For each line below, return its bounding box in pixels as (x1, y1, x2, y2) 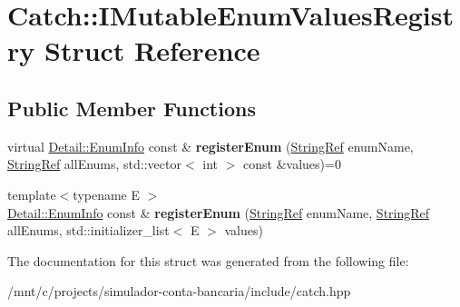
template (7, 184, 56, 203)
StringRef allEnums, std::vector (7, 154, 181, 173)
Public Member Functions (7, 94, 256, 122)
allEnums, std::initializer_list (7, 221, 170, 240)
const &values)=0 (243, 154, 341, 173)
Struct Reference (44, 32, 260, 69)
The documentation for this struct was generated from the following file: (7, 251, 409, 270)
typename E (73, 184, 141, 203)
